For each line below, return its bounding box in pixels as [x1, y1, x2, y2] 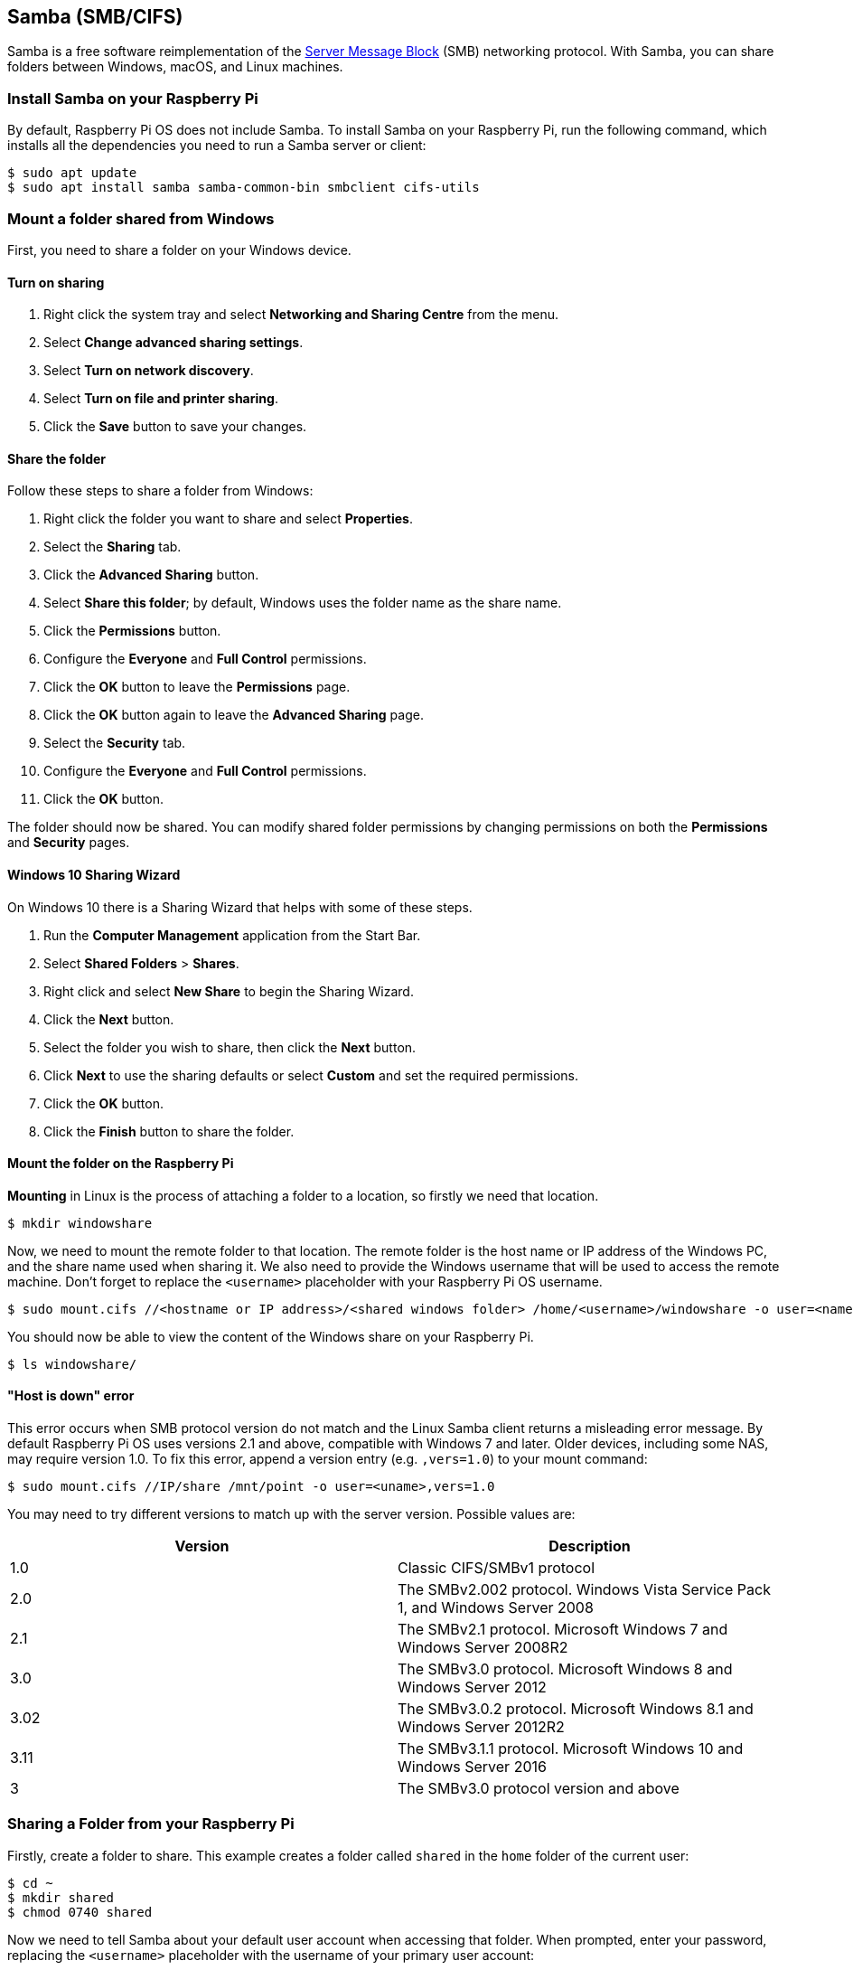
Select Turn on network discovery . [43, 363, 254, 379]
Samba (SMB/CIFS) [7, 5, 183, 28]
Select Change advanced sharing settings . [43, 335, 304, 351]
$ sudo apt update [7, 165, 137, 181]
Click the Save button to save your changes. [43, 419, 307, 435]
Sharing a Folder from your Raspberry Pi [7, 1814, 295, 1833]
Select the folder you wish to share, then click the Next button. [43, 1039, 417, 1055]
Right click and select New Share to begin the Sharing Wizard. [43, 983, 414, 999]
